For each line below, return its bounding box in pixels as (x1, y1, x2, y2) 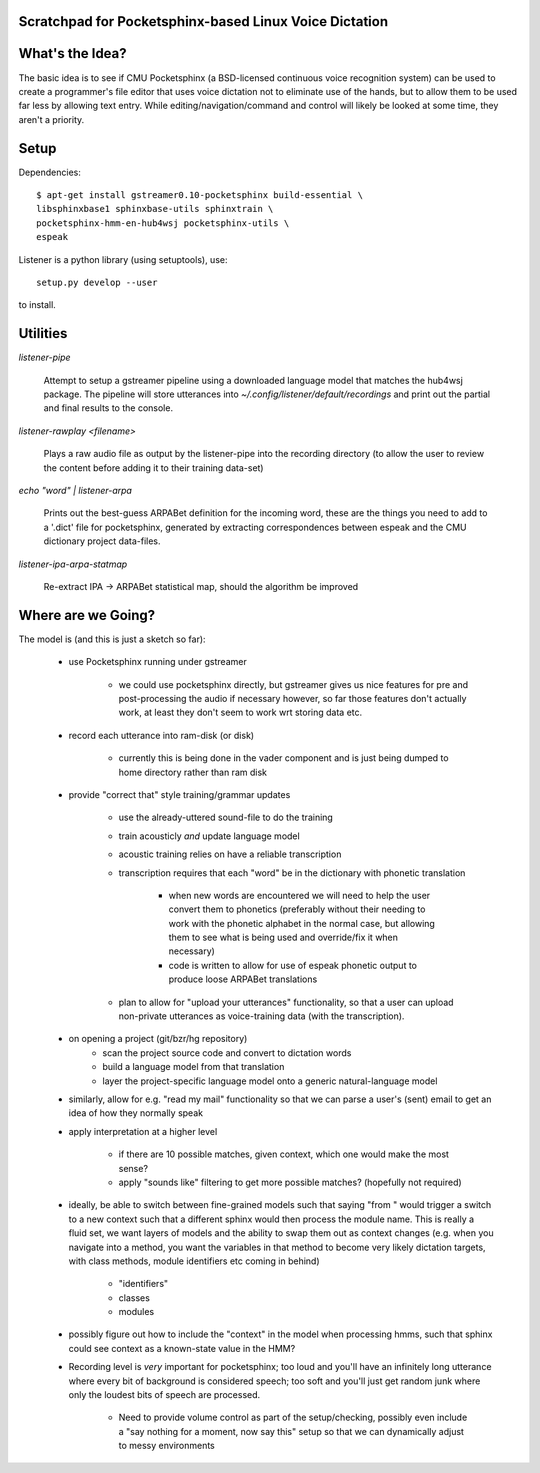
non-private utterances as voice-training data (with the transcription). (118, 1010, 405, 1022)
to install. (18, 299, 57, 311)
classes (118, 1291, 150, 1304)
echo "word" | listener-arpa (18, 484, 132, 496)
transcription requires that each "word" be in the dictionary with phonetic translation (118, 866, 466, 879)
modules (118, 1306, 155, 1318)
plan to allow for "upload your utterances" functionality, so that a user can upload (118, 996, 454, 1008)
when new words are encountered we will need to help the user (168, 889, 431, 901)
